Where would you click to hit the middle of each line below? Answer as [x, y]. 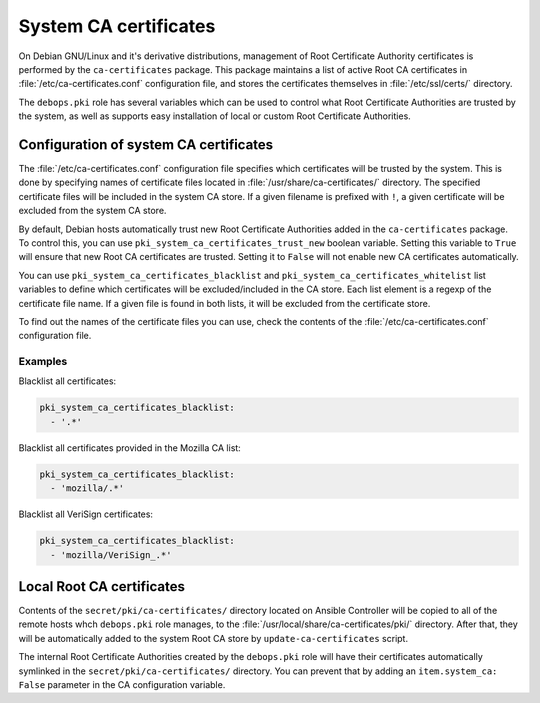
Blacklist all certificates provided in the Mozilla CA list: [130, 447]
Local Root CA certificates [101, 586]
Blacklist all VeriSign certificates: [86, 514]
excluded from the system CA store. [92, 211]
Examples [43, 362]
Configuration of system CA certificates [146, 144]
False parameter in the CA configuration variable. [122, 684]
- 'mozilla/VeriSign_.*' [111, 554]
